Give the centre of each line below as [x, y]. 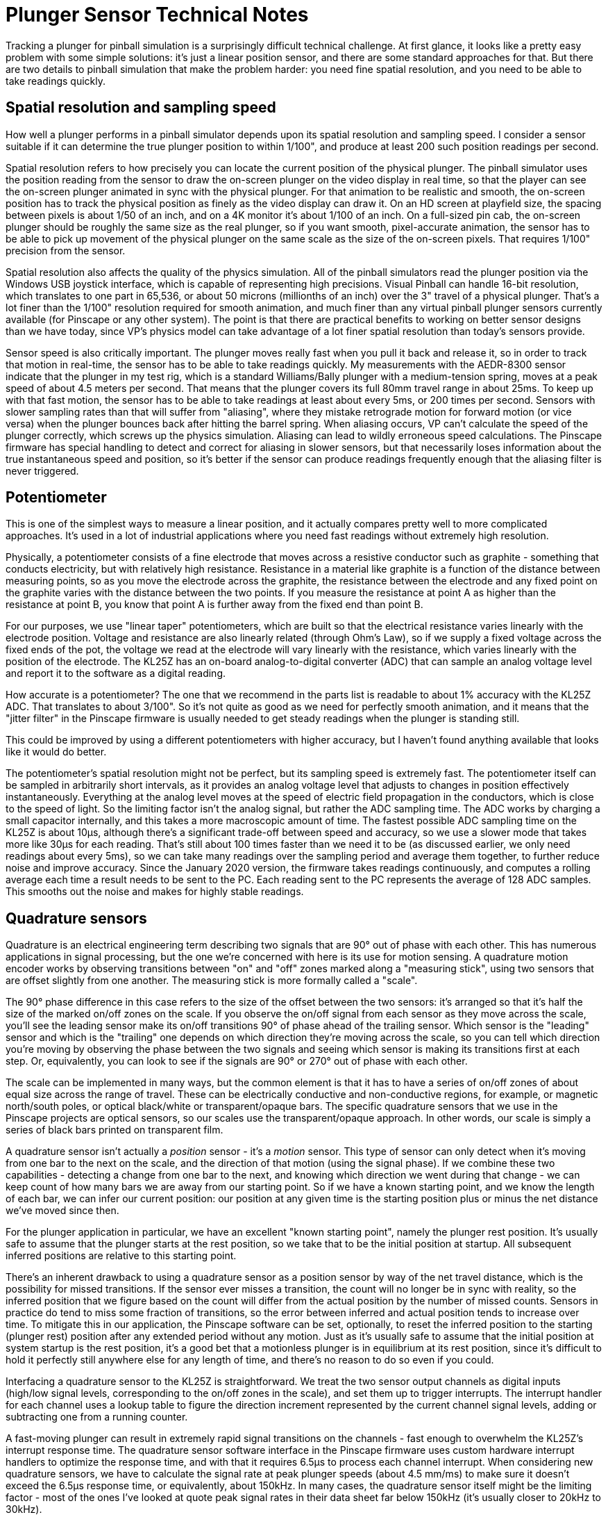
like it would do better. [56, 752]
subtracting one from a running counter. [97, 1417]
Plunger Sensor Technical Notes [157, 15]
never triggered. [42, 470]
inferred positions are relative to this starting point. [121, 1256]
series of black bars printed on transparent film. [115, 1130]
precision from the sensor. [66, 250]
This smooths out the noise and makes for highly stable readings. [155, 892]
